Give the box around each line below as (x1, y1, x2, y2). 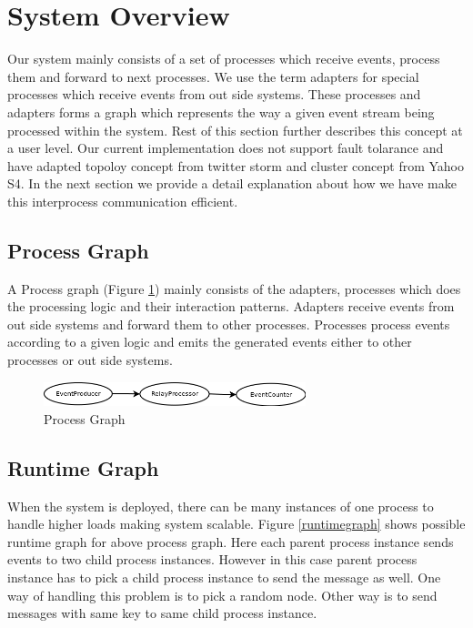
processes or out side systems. (7, 350, 173, 370)
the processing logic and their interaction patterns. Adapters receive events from (7, 297, 455, 316)
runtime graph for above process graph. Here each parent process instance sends (7, 532, 454, 551)
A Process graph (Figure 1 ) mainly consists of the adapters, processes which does (7, 279, 461, 298)
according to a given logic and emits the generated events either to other (7, 332, 412, 351)
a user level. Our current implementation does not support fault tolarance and (7, 138, 444, 157)
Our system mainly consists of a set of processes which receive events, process (7, 49, 440, 68)
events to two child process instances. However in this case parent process (7, 550, 418, 569)
